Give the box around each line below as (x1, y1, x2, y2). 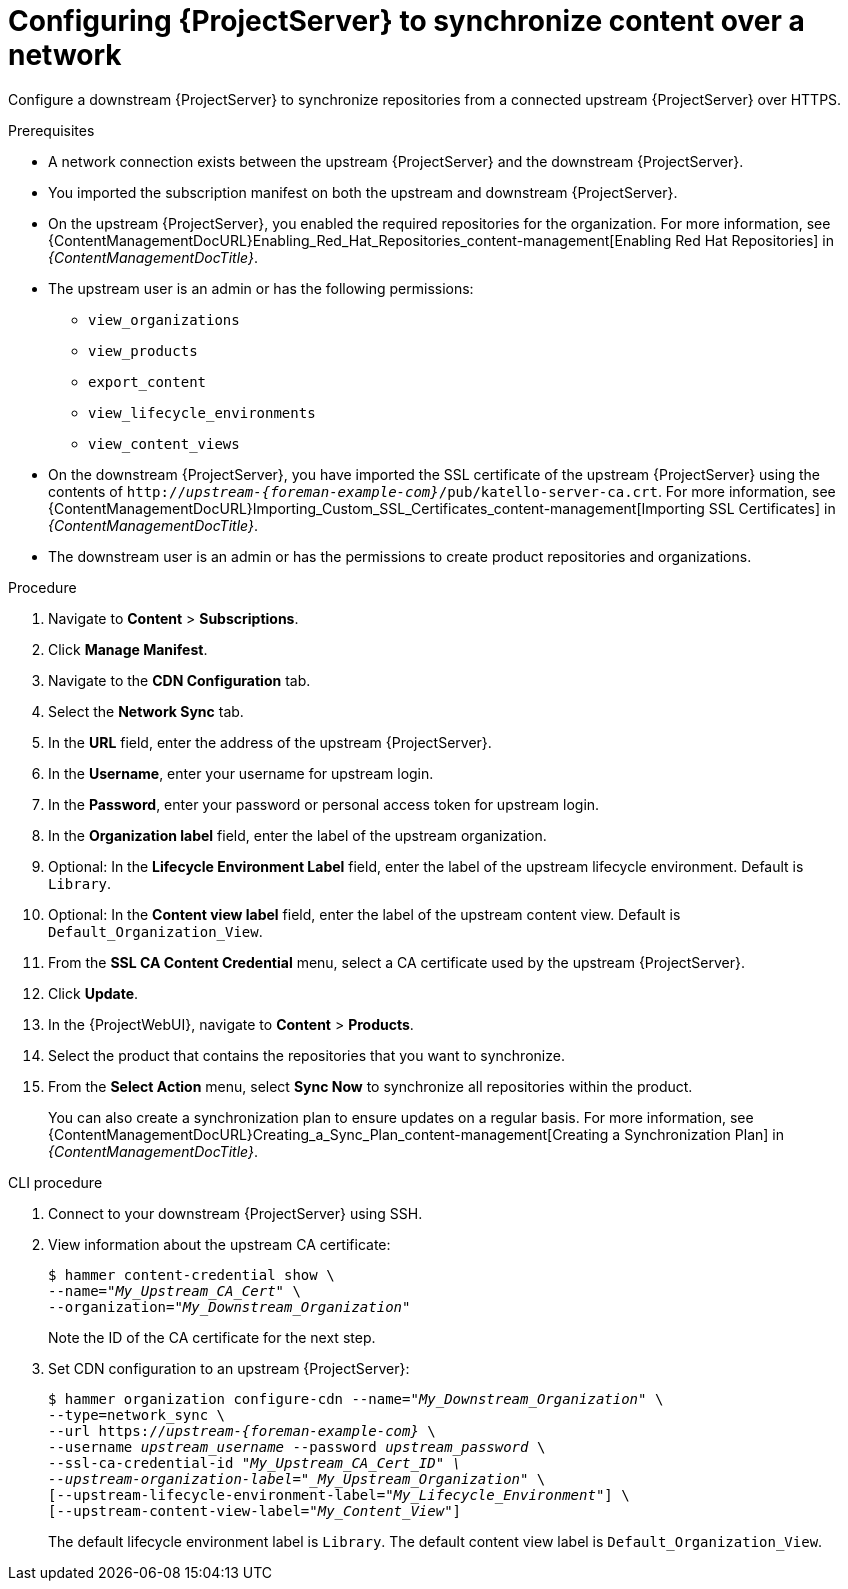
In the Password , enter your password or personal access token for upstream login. (48, 795, 600, 813)
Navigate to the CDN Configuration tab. (48, 671, 311, 689)
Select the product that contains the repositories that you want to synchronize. (48, 1046, 565, 1064)
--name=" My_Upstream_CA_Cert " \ (48, 1282, 301, 1299)
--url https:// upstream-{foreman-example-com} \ (48, 1422, 436, 1439)
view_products (88, 342, 198, 359)
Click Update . (48, 984, 139, 1002)
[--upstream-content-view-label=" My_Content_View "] (48, 1502, 462, 1519)
